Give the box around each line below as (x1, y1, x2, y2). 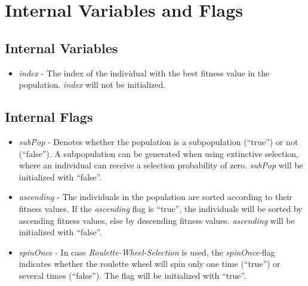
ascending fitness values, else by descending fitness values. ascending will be (19, 214, 295, 226)
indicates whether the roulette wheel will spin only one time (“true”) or (19, 257, 281, 270)
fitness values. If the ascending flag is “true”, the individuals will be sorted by (19, 202, 303, 214)
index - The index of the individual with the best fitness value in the (19, 66, 270, 79)
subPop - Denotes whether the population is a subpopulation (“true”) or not (19, 135, 298, 147)
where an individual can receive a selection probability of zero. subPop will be (19, 159, 303, 171)
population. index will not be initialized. (19, 78, 166, 91)
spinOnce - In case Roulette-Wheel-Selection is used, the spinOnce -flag (19, 245, 275, 258)
